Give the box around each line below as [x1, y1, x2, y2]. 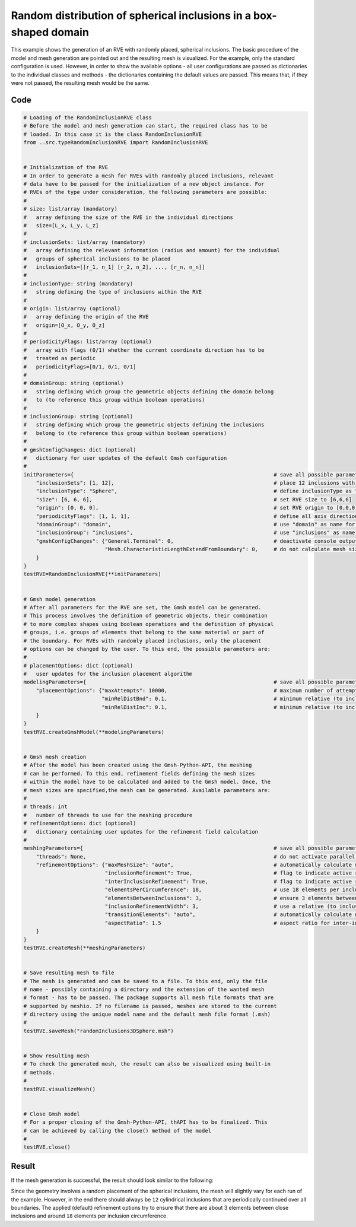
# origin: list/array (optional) [23, 305, 121, 311]
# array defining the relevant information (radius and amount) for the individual [23, 247, 280, 254]
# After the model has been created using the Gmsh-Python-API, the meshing [23, 762, 252, 768]
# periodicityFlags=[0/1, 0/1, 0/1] [23, 363, 136, 370]
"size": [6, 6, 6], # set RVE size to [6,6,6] [36, 496, 352, 503]
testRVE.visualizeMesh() [23, 1086, 96, 1092]
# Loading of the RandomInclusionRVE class [23, 114, 152, 121]
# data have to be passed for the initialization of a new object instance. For [23, 181, 265, 187]
